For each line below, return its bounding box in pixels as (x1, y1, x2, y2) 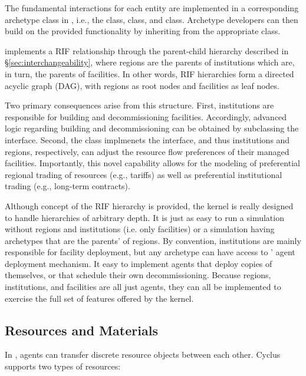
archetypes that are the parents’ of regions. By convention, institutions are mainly (5, 234, 301, 246)
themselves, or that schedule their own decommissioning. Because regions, (5, 269, 271, 281)
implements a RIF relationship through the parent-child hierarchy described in (5, 44, 289, 57)
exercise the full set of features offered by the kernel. (5, 292, 194, 304)
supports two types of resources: (5, 360, 121, 372)
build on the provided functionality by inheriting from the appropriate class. (5, 25, 281, 37)
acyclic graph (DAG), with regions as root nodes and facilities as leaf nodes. (5, 79, 279, 91)
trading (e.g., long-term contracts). (5, 180, 130, 192)
